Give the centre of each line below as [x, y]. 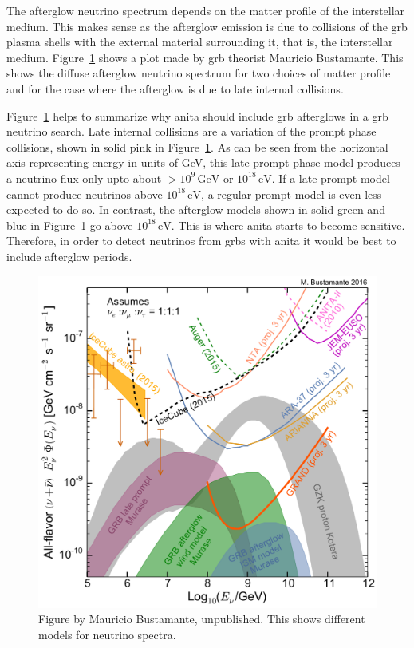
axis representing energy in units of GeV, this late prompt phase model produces [203, 162]
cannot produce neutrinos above [85, 194]
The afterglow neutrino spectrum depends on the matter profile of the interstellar [206, 10]
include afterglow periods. [69, 256]
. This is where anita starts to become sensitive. [288, 225]
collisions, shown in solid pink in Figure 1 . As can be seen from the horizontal [197, 146]
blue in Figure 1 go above [70, 225]
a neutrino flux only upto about [84, 178]
